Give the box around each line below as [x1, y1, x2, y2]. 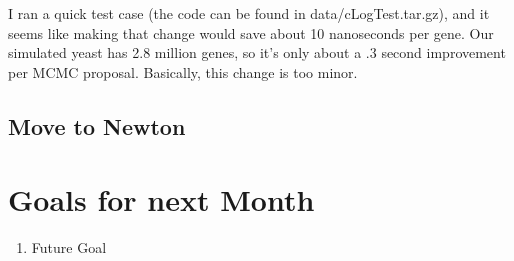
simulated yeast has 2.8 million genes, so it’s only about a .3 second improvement [8, 42, 506, 63]
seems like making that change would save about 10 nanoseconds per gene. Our [8, 22, 494, 43]
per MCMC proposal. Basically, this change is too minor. [8, 61, 358, 82]
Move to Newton [8, 110, 186, 141]
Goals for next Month [8, 179, 315, 220]
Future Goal [31, 237, 107, 258]
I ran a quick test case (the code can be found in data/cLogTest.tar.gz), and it [8, 3, 490, 23]
